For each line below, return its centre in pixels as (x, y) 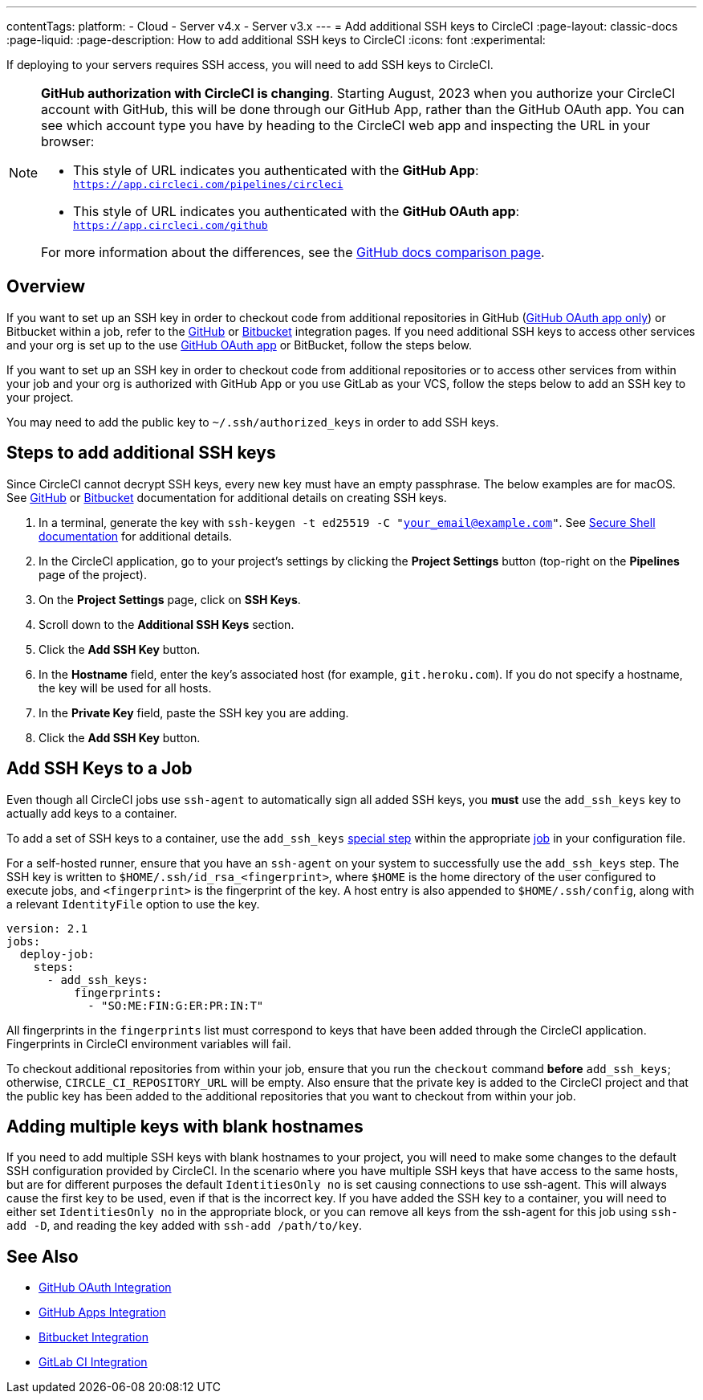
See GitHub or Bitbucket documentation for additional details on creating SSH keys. (227, 497)
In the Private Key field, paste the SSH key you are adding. (194, 712)
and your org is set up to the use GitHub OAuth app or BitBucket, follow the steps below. (239, 345)
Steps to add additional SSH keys (141, 453)
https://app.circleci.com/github (171, 225)
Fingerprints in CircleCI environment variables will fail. (149, 1043)
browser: (68, 141)
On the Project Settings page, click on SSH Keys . (170, 599)
